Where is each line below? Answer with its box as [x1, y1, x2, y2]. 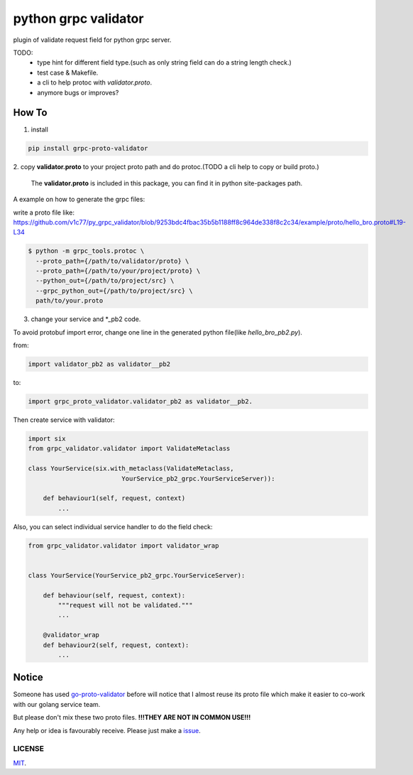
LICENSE [13, 744, 45, 754]
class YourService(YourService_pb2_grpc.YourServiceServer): [28, 571, 246, 579]
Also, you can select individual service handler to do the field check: [13, 522, 213, 531]
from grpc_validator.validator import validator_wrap [28, 541, 219, 550]
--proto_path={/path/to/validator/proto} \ [35, 256, 189, 265]
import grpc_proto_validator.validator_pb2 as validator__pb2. [28, 397, 253, 405]
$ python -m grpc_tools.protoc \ [28, 247, 145, 255]
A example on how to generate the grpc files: [13, 195, 145, 204]
